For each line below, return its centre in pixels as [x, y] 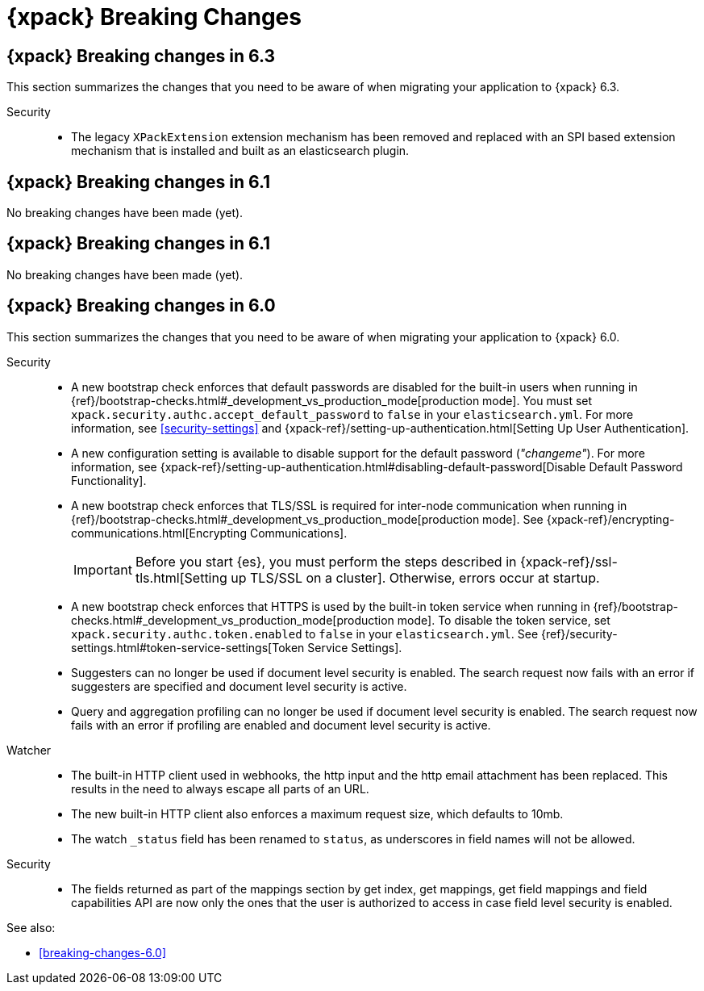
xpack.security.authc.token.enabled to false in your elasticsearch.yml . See [305, 633]
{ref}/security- [579, 633]
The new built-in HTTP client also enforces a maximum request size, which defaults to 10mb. [317, 813]
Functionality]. [109, 480]
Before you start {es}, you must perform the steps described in [326, 561]
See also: [31, 927]
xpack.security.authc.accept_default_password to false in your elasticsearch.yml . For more [352, 414]
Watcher [29, 750]
